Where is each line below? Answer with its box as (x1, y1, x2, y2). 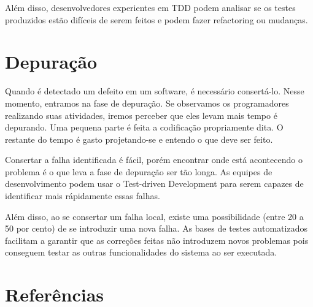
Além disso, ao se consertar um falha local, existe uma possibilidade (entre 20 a (5, 210, 304, 222)
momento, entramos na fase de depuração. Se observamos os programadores (5, 96, 289, 109)
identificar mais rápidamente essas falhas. (5, 189, 160, 202)
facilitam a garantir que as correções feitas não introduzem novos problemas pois (5, 233, 309, 246)
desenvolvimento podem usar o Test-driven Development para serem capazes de (5, 177, 304, 190)
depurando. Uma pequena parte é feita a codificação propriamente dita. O (5, 121, 284, 134)
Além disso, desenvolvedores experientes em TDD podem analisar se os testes (5, 1, 296, 13)
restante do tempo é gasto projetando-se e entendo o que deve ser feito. (5, 132, 273, 145)
